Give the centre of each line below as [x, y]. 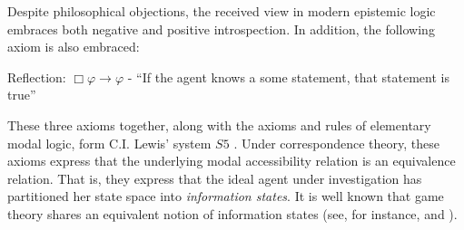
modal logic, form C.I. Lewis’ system [109, 143]
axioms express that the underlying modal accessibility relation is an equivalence [232, 161]
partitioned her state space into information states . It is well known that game [226, 196]
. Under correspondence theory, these [337, 143]
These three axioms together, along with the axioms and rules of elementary [219, 125]
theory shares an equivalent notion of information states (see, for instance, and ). [232, 213]
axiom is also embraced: [74, 47]
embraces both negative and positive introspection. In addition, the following [221, 29]
